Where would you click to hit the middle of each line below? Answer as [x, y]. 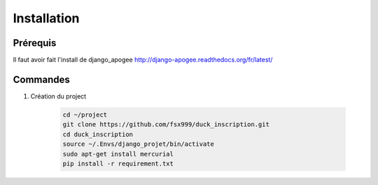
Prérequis [35, 43]
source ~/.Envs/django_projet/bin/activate [139, 144]
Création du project [58, 96]
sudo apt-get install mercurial [118, 154]
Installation [46, 18]
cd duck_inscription [98, 134]
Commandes [41, 79]
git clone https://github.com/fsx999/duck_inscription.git [166, 125]
